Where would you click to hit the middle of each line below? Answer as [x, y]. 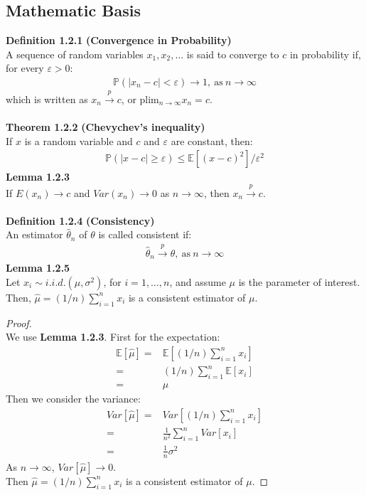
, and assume [198, 281]
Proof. [19, 323]
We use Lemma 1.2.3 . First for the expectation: [113, 337]
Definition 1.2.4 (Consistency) [80, 220]
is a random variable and [79, 140]
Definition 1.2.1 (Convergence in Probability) [119, 40]
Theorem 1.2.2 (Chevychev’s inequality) [106, 127]
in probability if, [325, 54]
